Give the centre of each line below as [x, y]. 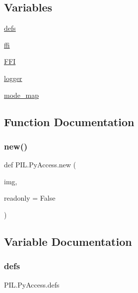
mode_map [21, 95]
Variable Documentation [68, 241]
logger [13, 78]
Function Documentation [69, 121]
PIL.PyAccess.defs [32, 284]
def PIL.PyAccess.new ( [40, 165]
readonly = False [30, 198]
